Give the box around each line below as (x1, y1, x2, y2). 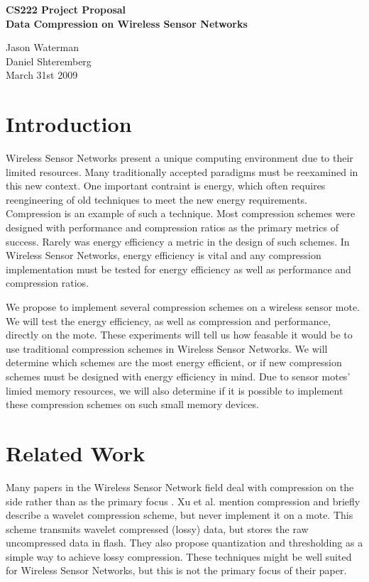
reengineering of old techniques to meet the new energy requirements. (6, 192, 307, 207)
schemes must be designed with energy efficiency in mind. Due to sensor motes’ (6, 369, 351, 383)
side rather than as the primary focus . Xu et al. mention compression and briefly (6, 493, 360, 508)
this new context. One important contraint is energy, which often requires (6, 178, 326, 193)
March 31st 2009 (6, 67, 78, 82)
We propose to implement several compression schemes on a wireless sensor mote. (6, 300, 360, 314)
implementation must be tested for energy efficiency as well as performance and (6, 261, 351, 276)
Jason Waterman (6, 40, 79, 55)
